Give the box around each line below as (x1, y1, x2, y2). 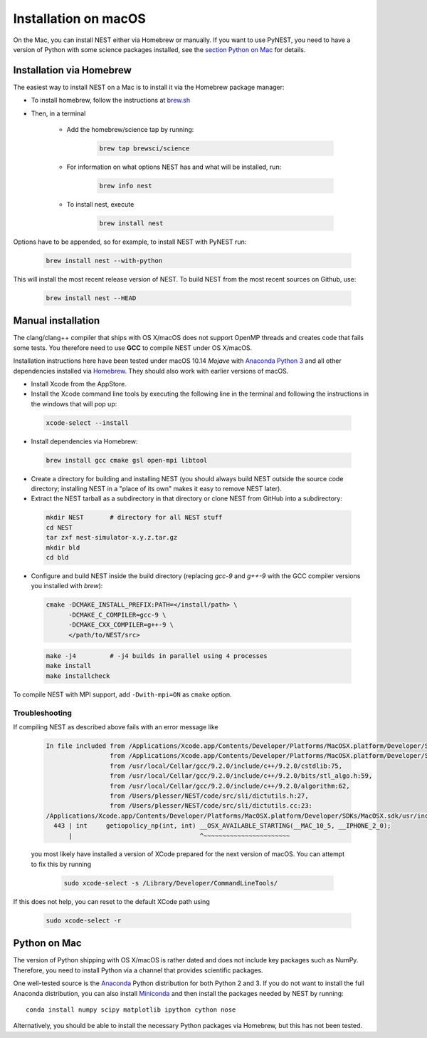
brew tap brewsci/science (99, 145, 190, 153)
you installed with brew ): (31, 582, 103, 590)
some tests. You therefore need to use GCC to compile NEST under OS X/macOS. (13, 343, 253, 352)
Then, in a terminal (31, 109, 86, 118)
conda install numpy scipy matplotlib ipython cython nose (26, 1005, 236, 1014)
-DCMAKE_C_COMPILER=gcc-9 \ (68, 610, 167, 619)
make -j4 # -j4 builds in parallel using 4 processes (46, 652, 268, 660)
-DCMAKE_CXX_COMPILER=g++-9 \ (68, 621, 174, 629)
